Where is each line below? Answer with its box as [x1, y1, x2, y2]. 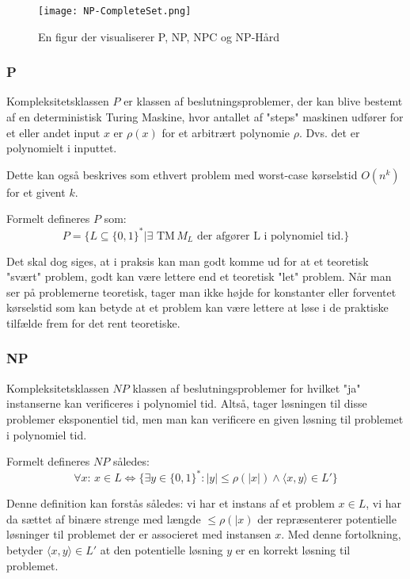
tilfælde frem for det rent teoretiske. [6, 314, 180, 331]
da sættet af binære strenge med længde [6, 510, 201, 527]
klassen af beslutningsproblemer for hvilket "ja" [132, 379, 361, 396]
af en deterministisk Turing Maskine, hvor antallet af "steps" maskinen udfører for [6, 109, 404, 125]
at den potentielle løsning [100, 541, 223, 558]
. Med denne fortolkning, [281, 526, 401, 543]
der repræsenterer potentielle [257, 510, 397, 527]
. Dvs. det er [298, 124, 360, 140]
